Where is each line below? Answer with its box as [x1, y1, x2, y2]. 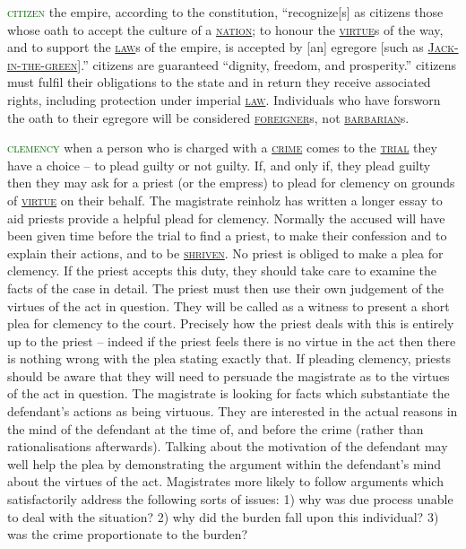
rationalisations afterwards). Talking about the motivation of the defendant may [7, 437, 448, 456]
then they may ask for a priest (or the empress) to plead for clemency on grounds [7, 173, 455, 192]
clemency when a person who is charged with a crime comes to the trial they [7, 138, 437, 157]
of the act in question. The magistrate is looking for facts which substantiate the [7, 384, 450, 403]
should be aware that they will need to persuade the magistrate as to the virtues [7, 366, 450, 385]
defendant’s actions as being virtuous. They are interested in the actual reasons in [7, 402, 458, 421]
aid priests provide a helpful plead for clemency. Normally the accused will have [7, 208, 445, 227]
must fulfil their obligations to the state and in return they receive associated [7, 73, 431, 91]
